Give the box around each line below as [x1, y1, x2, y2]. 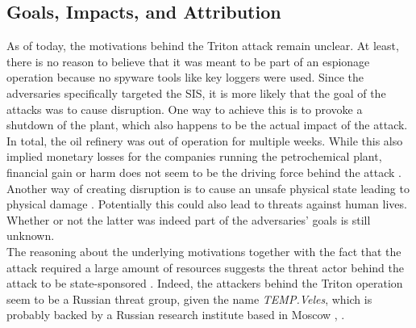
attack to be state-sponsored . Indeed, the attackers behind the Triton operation [6, 275, 403, 292]
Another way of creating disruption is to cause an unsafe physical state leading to [6, 179, 410, 196]
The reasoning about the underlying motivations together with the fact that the [6, 242, 401, 259]
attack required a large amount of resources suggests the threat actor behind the [6, 259, 404, 275]
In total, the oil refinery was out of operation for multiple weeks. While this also [6, 132, 403, 149]
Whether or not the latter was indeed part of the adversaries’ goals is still [6, 211, 371, 228]
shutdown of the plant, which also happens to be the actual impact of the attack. [6, 116, 408, 133]
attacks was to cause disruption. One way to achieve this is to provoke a [6, 100, 363, 117]
